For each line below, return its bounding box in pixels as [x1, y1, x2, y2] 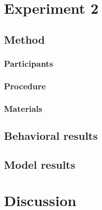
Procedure [4, 79, 46, 92]
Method [4, 31, 45, 47]
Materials [4, 102, 42, 114]
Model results [4, 157, 75, 172]
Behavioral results [4, 128, 98, 143]
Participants [4, 57, 53, 70]
